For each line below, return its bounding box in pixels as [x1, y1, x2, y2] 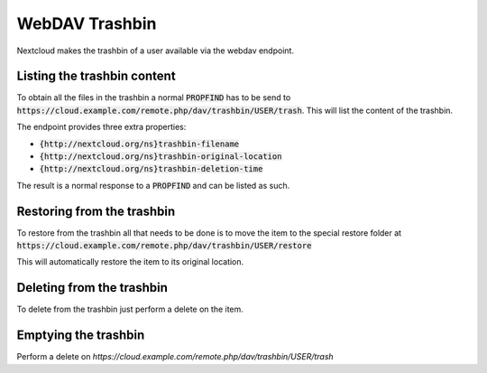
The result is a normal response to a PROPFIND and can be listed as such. [16, 180, 290, 191]
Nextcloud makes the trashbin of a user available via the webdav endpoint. [16, 45, 295, 56]
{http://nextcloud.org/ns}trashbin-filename [39, 138, 240, 149]
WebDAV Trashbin [16, 14, 157, 33]
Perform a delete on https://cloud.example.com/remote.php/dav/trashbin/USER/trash [16, 351, 334, 362]
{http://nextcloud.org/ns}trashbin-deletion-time [39, 163, 263, 174]
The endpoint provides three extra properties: [16, 122, 187, 133]
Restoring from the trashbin [16, 203, 176, 219]
